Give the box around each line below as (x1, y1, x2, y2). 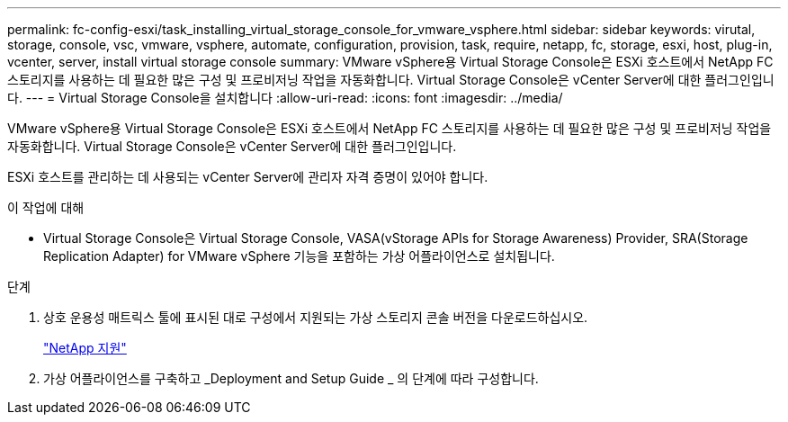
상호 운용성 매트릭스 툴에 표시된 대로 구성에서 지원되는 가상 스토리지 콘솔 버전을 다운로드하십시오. (43, 310, 588, 325)
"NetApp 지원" (43, 340, 127, 355)
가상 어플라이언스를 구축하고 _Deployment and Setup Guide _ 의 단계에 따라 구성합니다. (43, 371, 539, 386)
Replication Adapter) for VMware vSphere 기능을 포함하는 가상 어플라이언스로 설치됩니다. (43, 248, 555, 264)
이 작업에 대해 (7, 200, 85, 215)
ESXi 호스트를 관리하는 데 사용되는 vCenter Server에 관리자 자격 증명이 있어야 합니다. (7, 169, 488, 184)
